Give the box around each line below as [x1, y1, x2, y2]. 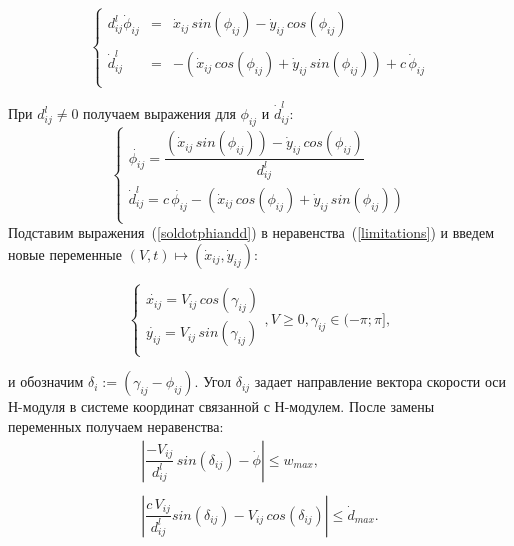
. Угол [194, 371, 232, 392]
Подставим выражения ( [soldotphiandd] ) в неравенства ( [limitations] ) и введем [8, 222, 495, 243]
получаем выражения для [83, 103, 236, 124]
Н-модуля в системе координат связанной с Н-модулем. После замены [8, 396, 435, 417]
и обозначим [8, 371, 84, 392]
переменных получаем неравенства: [8, 416, 224, 437]
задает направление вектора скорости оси [254, 371, 506, 392]
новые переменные [8, 243, 122, 264]
